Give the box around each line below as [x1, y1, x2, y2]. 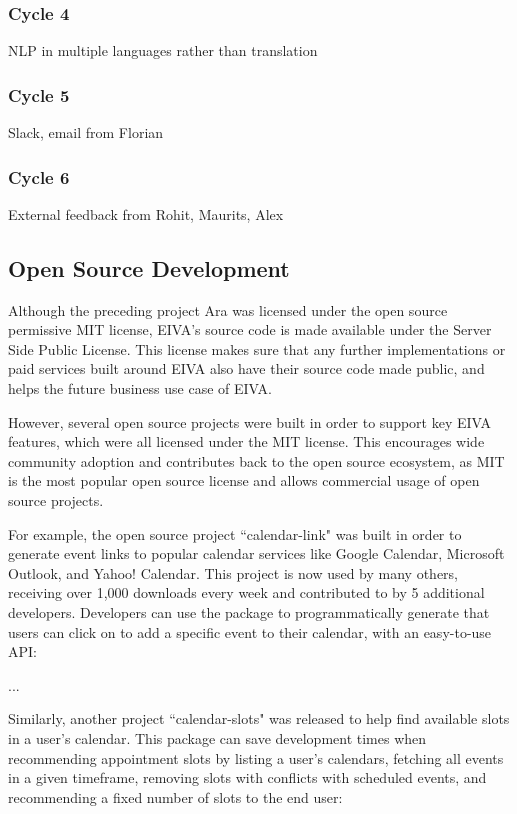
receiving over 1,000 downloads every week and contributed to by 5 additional [8, 582, 485, 603]
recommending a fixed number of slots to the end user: [8, 786, 343, 807]
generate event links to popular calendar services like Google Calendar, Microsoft [8, 543, 505, 564]
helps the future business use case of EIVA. [8, 378, 272, 399]
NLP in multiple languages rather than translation [8, 40, 318, 61]
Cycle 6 [8, 164, 70, 189]
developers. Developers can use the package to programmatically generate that [8, 601, 490, 622]
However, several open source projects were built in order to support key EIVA [8, 411, 492, 432]
